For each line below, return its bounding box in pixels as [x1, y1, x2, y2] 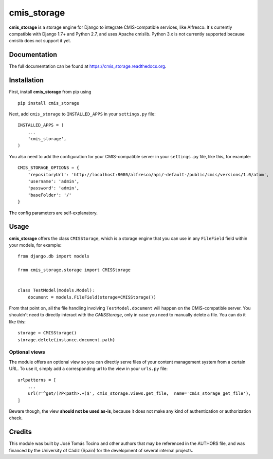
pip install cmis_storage [18, 100, 80, 106]
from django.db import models [18, 254, 90, 259]
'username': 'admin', [27, 179, 80, 184]
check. [9, 415, 23, 421]
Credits [9, 428, 32, 436]
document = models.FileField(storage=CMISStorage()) [27, 294, 157, 300]
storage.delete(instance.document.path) [18, 337, 115, 343]
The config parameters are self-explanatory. [9, 210, 98, 216]
